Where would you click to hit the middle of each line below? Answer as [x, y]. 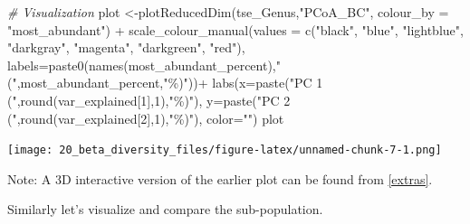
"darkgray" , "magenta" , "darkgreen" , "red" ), [126, 47]
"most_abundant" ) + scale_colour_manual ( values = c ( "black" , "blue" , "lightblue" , [235, 29]
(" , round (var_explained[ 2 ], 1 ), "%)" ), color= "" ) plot [146, 118]
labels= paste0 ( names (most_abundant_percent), [142, 65]
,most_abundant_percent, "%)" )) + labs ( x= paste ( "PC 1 [170, 83]
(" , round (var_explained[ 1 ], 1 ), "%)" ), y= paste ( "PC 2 [149, 100]
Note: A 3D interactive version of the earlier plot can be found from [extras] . [220, 178]
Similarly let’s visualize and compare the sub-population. [165, 209]
